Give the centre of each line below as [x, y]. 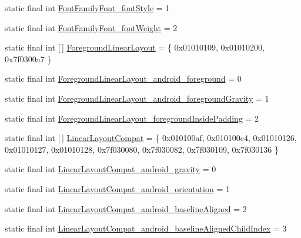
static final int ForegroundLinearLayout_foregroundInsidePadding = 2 [132, 118]
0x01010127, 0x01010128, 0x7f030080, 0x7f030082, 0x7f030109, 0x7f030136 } [142, 149]
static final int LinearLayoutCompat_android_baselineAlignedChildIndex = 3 [146, 228]
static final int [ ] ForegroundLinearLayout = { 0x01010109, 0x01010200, [135, 47]
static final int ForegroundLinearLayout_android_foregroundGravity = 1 [137, 98]
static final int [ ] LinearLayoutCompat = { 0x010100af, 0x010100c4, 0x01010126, [151, 138]
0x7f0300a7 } [28, 58]
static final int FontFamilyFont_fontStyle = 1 [87, 8]
